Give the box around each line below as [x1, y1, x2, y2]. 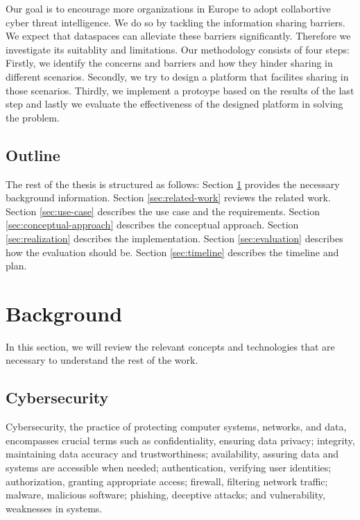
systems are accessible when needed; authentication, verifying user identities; [6, 460, 332, 474]
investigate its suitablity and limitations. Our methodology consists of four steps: [6, 42, 350, 56]
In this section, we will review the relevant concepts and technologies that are [6, 339, 335, 353]
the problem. [6, 110, 60, 124]
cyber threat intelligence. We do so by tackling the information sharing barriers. [6, 15, 345, 29]
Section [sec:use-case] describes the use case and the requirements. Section [6, 203, 320, 218]
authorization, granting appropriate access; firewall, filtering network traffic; [6, 473, 328, 488]
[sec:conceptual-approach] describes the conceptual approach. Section [6, 217, 299, 232]
